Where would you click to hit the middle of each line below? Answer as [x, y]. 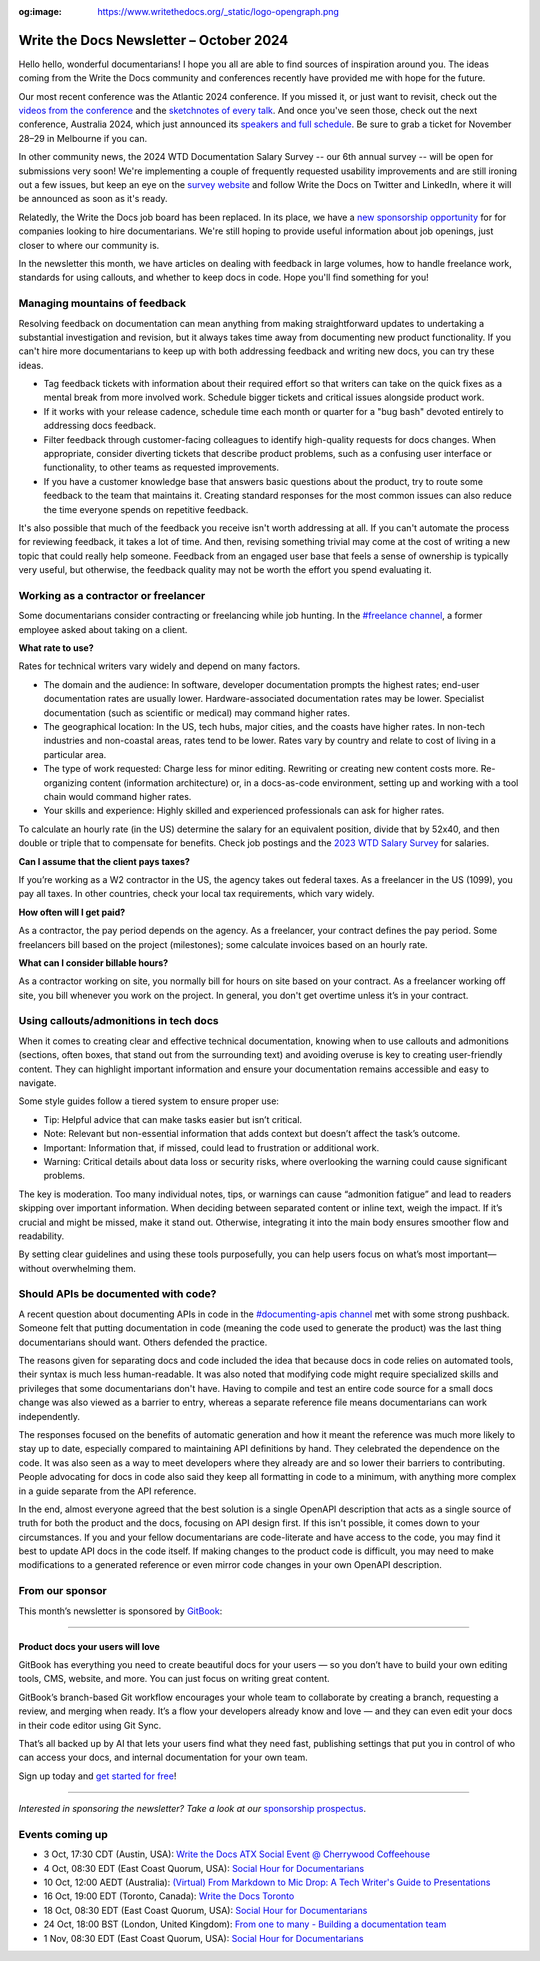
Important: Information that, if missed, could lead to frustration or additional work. [211, 1147]
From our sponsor [62, 1591]
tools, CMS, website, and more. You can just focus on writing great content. [174, 1679]
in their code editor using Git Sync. [90, 1725]
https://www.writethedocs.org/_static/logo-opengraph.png [218, 11]
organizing [65, 782]
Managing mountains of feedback [102, 303]
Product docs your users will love [89, 1646]
